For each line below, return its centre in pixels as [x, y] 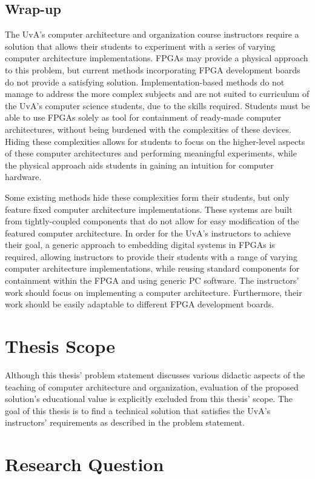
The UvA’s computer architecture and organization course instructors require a [152, 34]
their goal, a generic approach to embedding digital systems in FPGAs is [140, 245]
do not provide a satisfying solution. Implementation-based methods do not [145, 82]
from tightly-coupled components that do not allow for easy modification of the [152, 221]
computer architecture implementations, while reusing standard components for [152, 268]
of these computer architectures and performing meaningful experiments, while [151, 153]
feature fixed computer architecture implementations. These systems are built [149, 209]
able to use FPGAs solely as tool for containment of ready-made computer [143, 117]
